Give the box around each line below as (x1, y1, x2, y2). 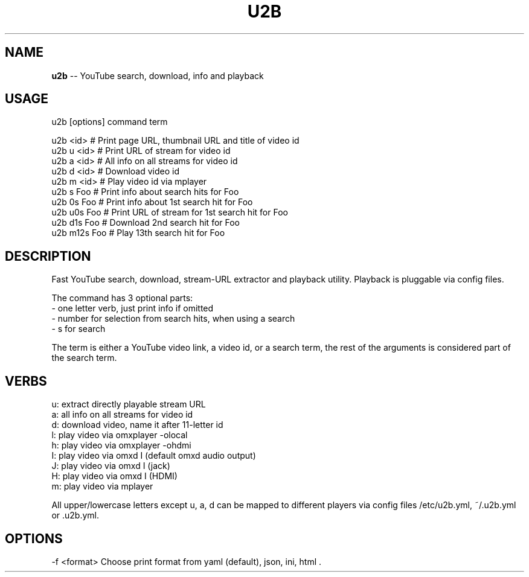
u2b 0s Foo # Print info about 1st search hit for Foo (51, 197, 253, 208)
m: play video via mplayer (51, 481, 153, 492)
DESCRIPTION (5, 248, 91, 264)
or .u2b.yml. (51, 510, 100, 521)
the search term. (51, 352, 117, 363)
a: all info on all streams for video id (51, 409, 193, 420)
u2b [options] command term (51, 116, 168, 127)
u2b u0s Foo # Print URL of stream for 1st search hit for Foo (51, 207, 288, 218)
